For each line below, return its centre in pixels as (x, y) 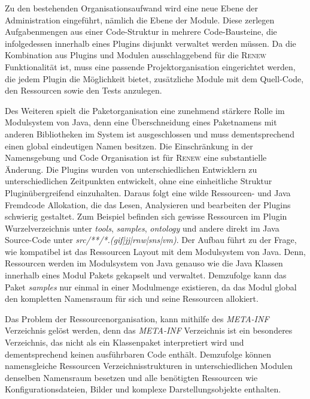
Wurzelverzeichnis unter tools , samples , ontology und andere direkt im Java (142, 228)
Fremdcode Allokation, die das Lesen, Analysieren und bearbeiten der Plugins (148, 204)
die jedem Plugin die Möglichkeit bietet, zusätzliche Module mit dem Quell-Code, (154, 78)
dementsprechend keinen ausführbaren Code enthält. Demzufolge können (138, 354)
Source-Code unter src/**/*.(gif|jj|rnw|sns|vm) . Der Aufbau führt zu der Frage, (151, 240)
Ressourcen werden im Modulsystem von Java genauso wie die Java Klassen (144, 263)
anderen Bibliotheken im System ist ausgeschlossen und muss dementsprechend (150, 133)
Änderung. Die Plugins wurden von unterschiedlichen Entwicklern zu (131, 169)
